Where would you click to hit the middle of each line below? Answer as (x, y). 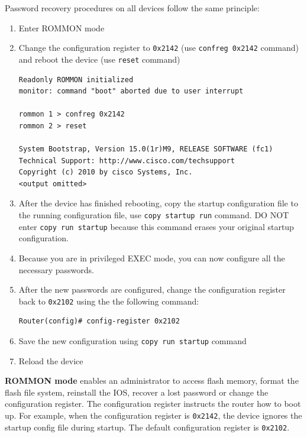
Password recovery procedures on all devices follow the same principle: (132, 8)
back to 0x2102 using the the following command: (109, 301)
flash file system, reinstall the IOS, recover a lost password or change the (137, 392)
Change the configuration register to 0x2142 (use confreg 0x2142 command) (159, 48)
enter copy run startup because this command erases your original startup (156, 226)
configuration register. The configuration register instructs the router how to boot (153, 404)
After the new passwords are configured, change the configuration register (152, 289)
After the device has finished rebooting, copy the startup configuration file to (158, 203)
